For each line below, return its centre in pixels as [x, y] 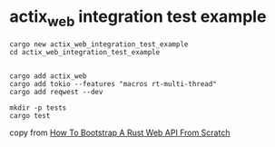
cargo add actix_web [49, 76]
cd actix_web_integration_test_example [85, 52]
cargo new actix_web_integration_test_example [99, 44]
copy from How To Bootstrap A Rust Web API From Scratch [120, 132]
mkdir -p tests [38, 108]
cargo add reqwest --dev [56, 92]
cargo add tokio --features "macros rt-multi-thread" [113, 83]
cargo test [30, 115]
